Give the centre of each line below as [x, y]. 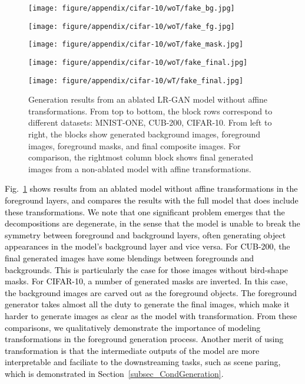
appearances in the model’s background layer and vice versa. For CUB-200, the [147, 246]
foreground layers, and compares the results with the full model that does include [152, 200]
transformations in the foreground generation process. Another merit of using [144, 339]
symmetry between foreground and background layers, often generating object [145, 234]
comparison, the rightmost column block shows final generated [141, 157]
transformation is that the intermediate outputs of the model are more [132, 350]
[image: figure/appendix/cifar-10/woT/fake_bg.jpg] [132, 8]
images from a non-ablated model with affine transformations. [140, 168]
